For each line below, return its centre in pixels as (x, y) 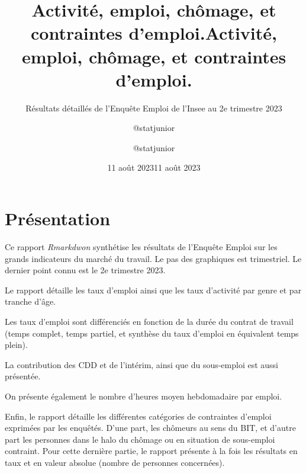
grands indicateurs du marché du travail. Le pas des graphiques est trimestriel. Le (153, 258)
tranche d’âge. (30, 301)
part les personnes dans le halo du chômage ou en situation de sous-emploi (140, 439)
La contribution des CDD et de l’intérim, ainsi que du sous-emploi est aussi (142, 364)
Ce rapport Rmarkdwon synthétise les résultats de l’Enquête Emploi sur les (141, 247)
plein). (16, 345)
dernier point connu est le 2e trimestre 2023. (85, 270)
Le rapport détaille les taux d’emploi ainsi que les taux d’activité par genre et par (153, 290)
